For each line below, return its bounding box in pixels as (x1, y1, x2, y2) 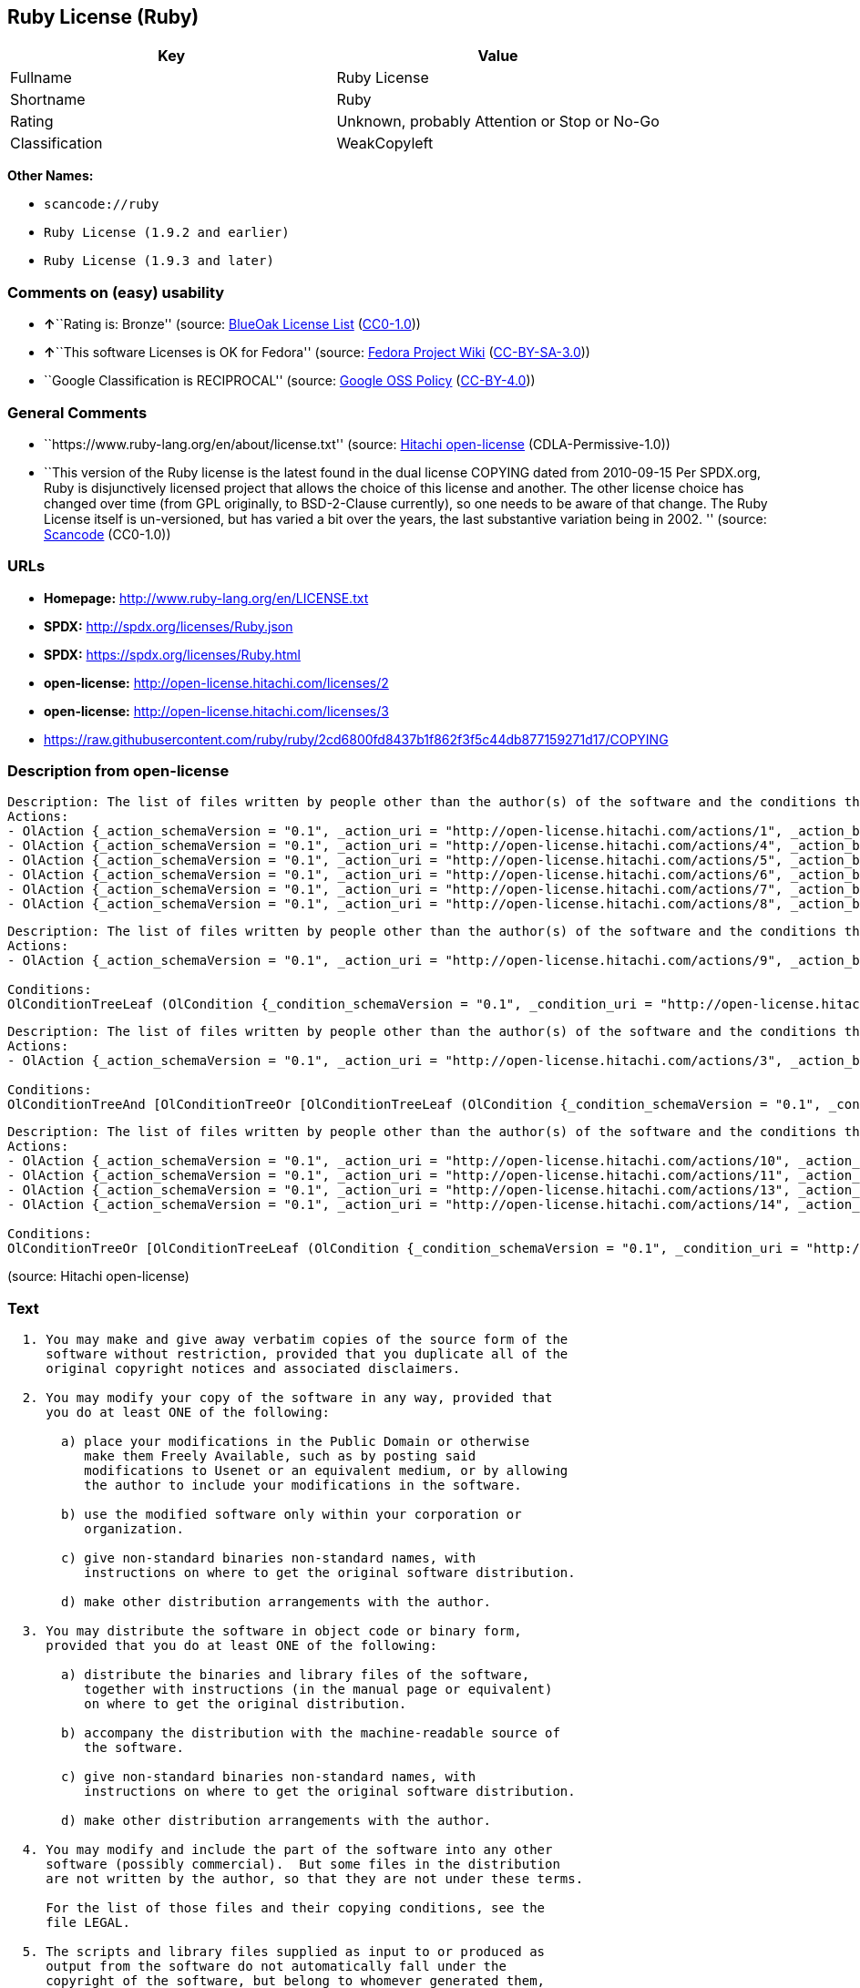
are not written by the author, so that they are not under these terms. (46, 1871, 584, 1887)
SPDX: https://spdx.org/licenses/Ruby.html (44, 646, 301, 662)
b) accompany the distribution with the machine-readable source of (61, 1726, 560, 1741)
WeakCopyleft (336, 134, 434, 153)
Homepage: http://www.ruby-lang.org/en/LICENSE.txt (44, 589, 369, 606)
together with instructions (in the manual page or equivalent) (84, 1682, 553, 1697)
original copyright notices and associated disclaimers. (46, 1361, 461, 1377)
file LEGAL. (46, 1915, 130, 1931)
